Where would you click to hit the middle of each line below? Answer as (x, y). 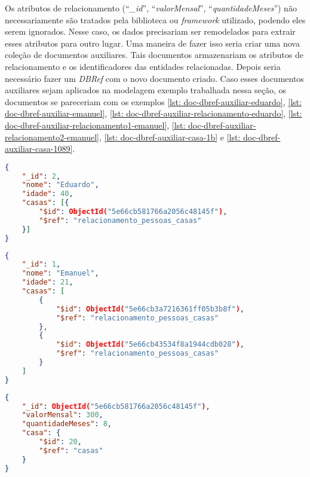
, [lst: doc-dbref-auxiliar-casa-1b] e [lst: (170, 137)
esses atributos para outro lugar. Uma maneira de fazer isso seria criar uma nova (152, 43)
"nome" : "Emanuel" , (60, 273)
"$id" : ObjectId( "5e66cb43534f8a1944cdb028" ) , (150, 345)
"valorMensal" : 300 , (62, 415)
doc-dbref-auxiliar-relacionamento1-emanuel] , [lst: (95, 125)
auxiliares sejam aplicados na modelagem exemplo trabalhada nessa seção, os (146, 90)
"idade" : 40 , (47, 194)
